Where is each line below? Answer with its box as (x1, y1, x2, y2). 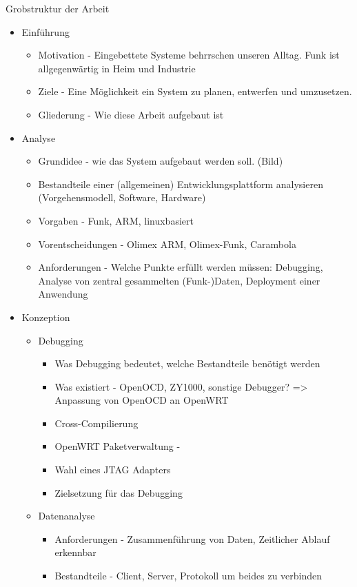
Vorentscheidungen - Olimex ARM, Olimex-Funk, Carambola (38, 236, 296, 251)
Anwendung (38, 287, 88, 301)
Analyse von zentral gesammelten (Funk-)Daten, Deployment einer (38, 273, 320, 287)
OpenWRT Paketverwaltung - (54, 439, 181, 453)
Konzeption (21, 309, 70, 324)
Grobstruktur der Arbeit (6, 1, 110, 15)
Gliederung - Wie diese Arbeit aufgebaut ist (38, 107, 224, 121)
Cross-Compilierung (54, 415, 139, 430)
